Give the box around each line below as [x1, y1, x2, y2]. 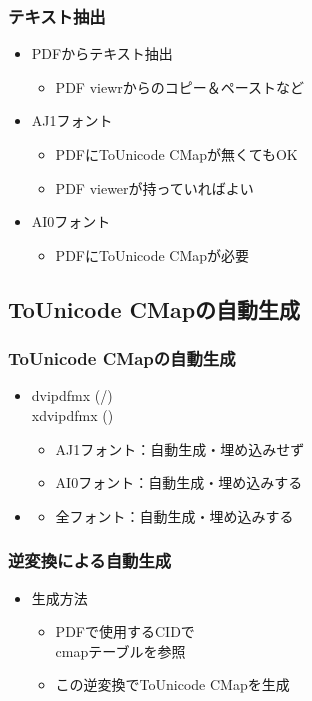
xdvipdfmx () [31, 404, 114, 425]
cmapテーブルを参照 [55, 640, 186, 661]
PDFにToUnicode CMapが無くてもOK [55, 144, 298, 164]
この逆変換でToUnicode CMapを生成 [55, 674, 290, 695]
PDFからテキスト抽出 [31, 43, 173, 64]
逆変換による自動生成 [8, 548, 172, 573]
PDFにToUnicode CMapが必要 [55, 244, 250, 265]
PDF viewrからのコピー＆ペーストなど [55, 76, 305, 97]
